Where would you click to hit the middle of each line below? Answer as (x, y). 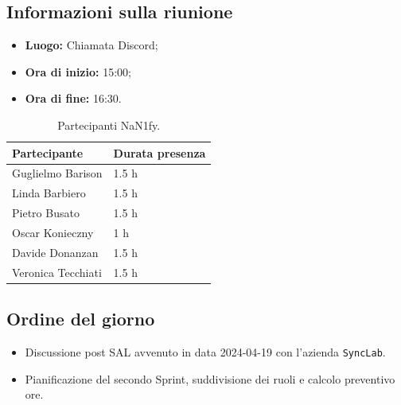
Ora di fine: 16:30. (73, 98)
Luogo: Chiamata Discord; (91, 45)
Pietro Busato (46, 213)
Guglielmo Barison (57, 173)
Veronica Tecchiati (57, 272)
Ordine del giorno (81, 319)
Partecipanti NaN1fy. (109, 125)
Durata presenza (160, 152)
